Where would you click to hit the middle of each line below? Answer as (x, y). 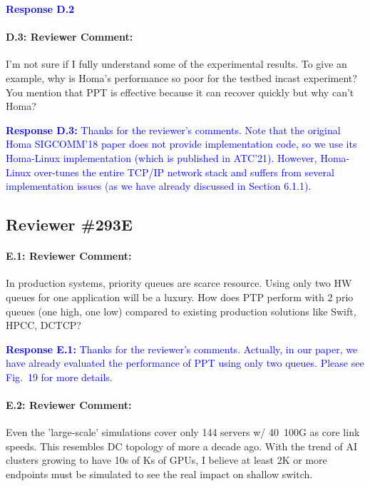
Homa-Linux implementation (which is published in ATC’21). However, (161, 157)
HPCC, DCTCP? (43, 325)
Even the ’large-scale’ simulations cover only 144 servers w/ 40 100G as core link (183, 432)
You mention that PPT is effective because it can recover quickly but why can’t (180, 92)
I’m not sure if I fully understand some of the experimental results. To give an (176, 64)
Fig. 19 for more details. (59, 376)
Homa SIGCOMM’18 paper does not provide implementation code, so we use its (181, 144)
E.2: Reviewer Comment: (69, 405)
